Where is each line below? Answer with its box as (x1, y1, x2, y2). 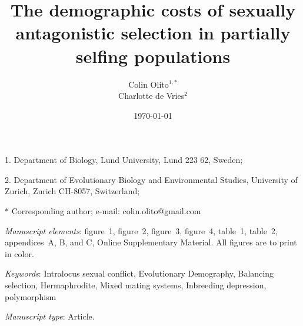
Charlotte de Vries (118, 89, 185, 102)
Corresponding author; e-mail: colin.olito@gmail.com (11, 205, 201, 217)
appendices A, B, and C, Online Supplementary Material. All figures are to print (5, 236, 297, 248)
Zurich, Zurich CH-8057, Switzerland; (5, 185, 140, 197)
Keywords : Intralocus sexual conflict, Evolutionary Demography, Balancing (5, 267, 274, 280)
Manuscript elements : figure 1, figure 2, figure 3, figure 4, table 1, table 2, (5, 224, 278, 237)
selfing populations (75, 44, 231, 68)
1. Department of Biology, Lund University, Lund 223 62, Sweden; (5, 154, 243, 166)
